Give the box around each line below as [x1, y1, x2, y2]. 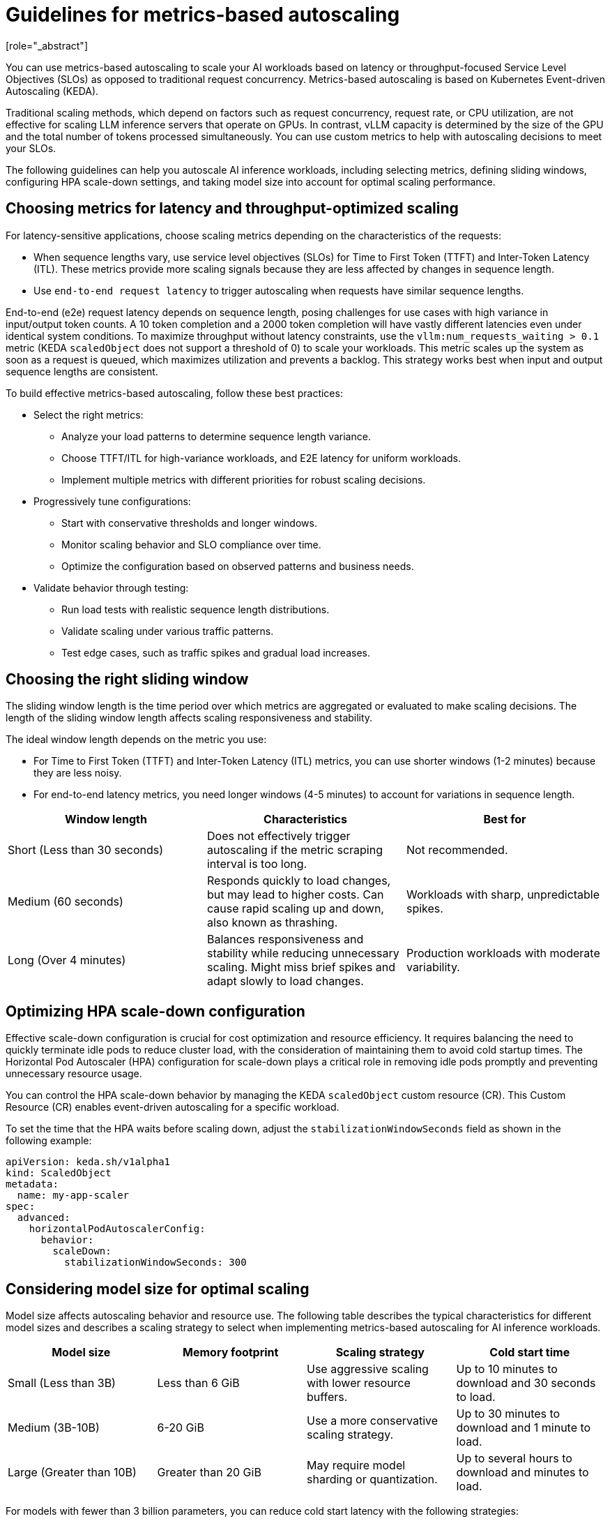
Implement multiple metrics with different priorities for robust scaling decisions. [61, 473, 426, 486]
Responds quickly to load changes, [206, 874, 391, 888]
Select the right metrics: [33, 408, 144, 421]
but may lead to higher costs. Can [206, 887, 384, 902]
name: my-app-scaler [17, 1190, 130, 1201]
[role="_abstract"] [6, 39, 89, 52]
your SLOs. [6, 142, 56, 154]
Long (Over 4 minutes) [8, 953, 126, 968]
